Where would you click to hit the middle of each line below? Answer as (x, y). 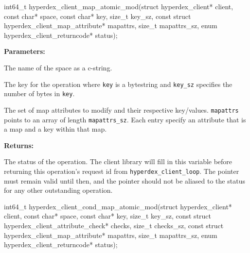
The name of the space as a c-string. (58, 67)
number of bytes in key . (39, 93)
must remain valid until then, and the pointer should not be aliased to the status (125, 180)
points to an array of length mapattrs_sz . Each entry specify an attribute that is (125, 119)
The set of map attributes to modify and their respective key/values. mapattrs (121, 110)
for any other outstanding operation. (58, 190)
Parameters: (25, 51)
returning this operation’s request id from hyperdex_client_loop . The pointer (122, 171)
